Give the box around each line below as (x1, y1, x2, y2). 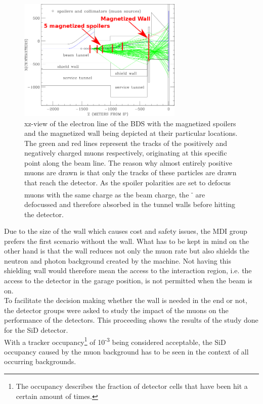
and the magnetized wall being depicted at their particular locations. (24, 128, 238, 138)
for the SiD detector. (4, 325, 68, 335)
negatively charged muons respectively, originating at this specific (24, 147, 227, 158)
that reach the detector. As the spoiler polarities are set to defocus (24, 177, 231, 188)
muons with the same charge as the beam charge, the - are (24, 187, 205, 199)
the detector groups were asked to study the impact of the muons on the (4, 305, 229, 315)
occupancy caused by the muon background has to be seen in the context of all (4, 346, 249, 357)
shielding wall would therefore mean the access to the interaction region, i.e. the (4, 265, 252, 276)
